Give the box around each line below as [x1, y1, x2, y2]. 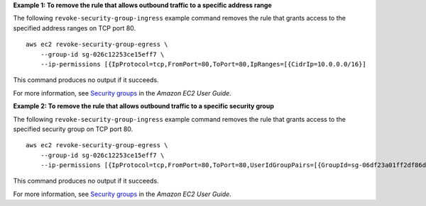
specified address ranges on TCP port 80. [13, 23, 136, 32]
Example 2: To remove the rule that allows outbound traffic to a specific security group [13, 102, 275, 110]
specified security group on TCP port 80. [13, 125, 133, 133]
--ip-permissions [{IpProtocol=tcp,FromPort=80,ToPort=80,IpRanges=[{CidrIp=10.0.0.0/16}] [40, 60, 367, 68]
